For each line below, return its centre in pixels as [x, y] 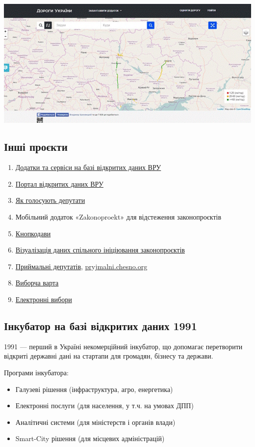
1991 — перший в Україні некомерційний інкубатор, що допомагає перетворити [123, 346]
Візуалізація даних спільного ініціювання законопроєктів [100, 250]
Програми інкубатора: [36, 372]
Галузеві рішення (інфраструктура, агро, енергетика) [94, 389]
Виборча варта [37, 283]
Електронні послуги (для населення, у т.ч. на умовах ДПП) [104, 405]
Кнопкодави [33, 233]
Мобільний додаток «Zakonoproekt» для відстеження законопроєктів [118, 217]
